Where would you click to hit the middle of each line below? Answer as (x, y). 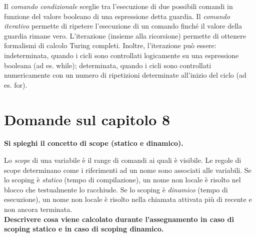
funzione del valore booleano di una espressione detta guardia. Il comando (117, 16)
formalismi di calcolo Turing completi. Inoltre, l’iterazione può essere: (110, 45)
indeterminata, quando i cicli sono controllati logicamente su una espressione (121, 55)
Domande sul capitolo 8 (87, 119)
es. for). (16, 84)
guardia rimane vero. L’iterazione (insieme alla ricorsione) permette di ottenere (125, 35)
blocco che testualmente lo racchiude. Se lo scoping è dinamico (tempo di (116, 189)
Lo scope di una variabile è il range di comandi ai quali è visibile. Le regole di (123, 160)
